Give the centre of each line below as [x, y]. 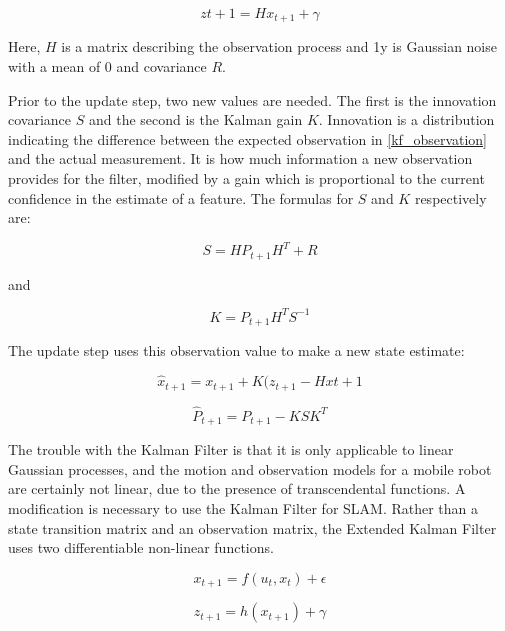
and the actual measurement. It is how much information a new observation [240, 158]
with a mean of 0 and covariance [107, 66]
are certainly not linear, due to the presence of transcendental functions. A [237, 488]
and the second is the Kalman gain [195, 119]
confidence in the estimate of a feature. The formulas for [181, 197]
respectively [450, 197]
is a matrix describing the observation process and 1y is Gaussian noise [279, 46]
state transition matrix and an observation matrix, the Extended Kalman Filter [252, 527]
